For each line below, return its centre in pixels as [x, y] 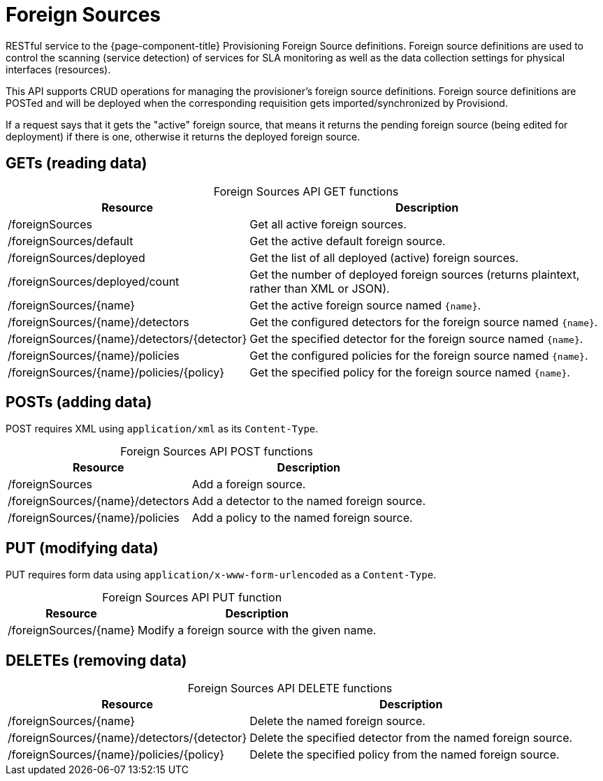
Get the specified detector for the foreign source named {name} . [416, 338]
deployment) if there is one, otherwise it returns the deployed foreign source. [183, 136]
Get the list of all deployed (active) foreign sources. [384, 257]
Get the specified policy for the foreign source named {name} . [410, 372]
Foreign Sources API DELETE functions [290, 688]
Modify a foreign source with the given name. [257, 630]
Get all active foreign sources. [328, 224]
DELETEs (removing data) [96, 660]
